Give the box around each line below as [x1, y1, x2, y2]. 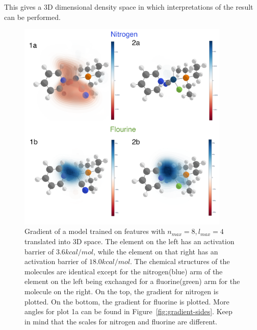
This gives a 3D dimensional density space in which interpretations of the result [4, 2, 253, 12]
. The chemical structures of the [130, 256, 230, 267]
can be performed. [4, 11, 61, 22]
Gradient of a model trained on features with [24, 226, 165, 237]
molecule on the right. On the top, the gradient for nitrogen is [24, 286, 219, 296]
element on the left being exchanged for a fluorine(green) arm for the [24, 276, 240, 287]
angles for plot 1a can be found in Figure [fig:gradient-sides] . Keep [24, 306, 233, 317]
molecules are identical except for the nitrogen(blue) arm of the [24, 266, 223, 276]
